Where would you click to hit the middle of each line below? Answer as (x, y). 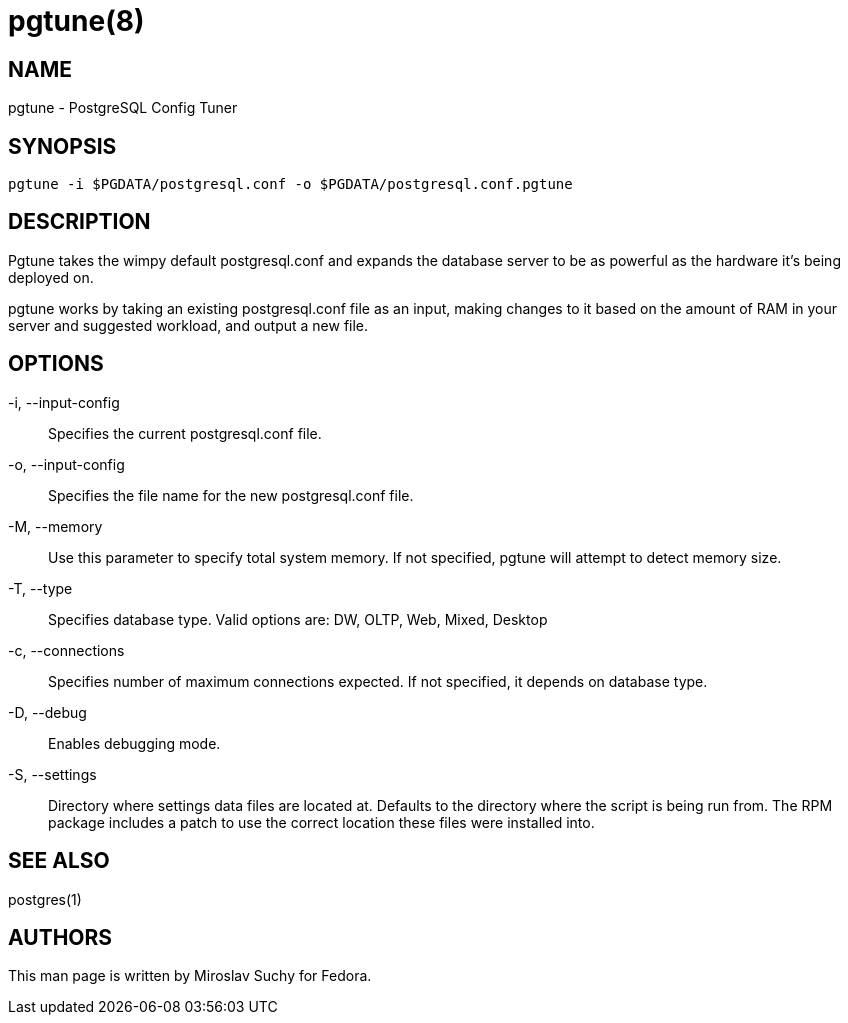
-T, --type (40, 588)
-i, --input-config (64, 402)
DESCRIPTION (79, 222)
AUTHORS (60, 937)
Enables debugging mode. (134, 743)
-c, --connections (66, 650)
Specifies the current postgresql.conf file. (185, 433)
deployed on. (51, 277)
